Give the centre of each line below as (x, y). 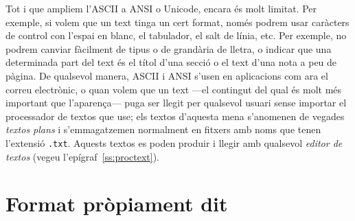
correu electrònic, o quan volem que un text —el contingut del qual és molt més (174, 89)
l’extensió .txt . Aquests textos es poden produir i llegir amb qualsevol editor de (174, 142)
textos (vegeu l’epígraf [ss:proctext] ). (82, 156)
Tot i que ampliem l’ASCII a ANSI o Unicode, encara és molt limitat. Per (161, 8)
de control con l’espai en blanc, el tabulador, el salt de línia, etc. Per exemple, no (176, 35)
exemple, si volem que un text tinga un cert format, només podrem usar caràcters (177, 22)
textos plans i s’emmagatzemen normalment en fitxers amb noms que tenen (163, 129)
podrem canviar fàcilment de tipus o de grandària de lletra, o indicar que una (169, 48)
